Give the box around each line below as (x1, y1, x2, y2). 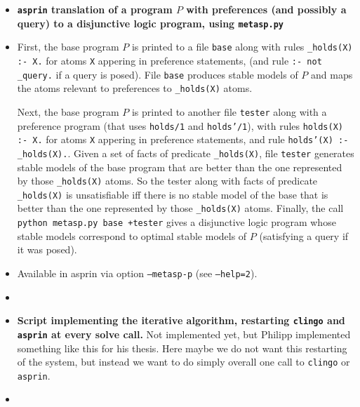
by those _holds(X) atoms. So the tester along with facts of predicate (17, 173, 318, 188)
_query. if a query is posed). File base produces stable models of (17, 67, 298, 81)
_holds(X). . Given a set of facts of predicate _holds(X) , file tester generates (17, 145, 354, 160)
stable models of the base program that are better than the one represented (17, 159, 342, 174)
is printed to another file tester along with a (131, 104, 327, 119)
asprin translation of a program (17, 2, 173, 16)
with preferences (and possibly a (186, 2, 347, 16)
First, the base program (17, 39, 119, 54)
